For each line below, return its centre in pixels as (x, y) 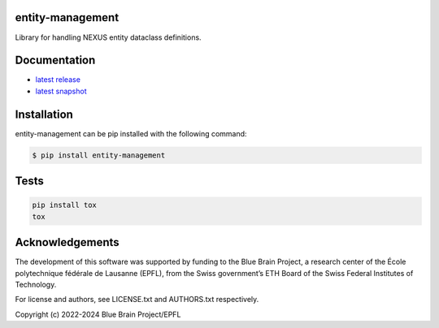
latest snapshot (61, 91)
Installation (44, 114)
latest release (58, 80)
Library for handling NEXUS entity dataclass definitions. (109, 37)
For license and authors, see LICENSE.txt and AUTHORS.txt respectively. (137, 300)
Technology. (36, 284)
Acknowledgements (67, 242)
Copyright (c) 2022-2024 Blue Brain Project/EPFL (98, 314)
